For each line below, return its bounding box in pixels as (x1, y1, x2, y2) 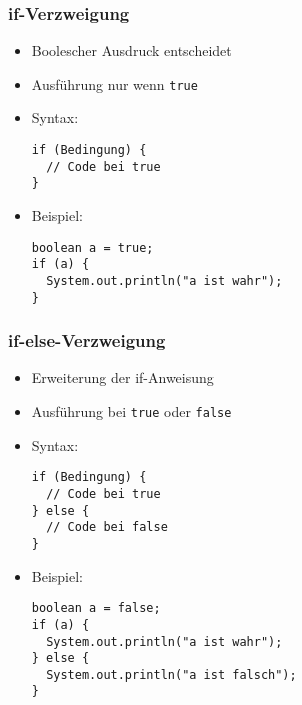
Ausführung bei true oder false (31, 401, 232, 422)
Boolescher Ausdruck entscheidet (31, 40, 232, 61)
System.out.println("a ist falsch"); (46, 667, 297, 682)
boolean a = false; (31, 601, 161, 616)
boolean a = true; (31, 240, 154, 255)
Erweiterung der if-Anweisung (31, 367, 214, 388)
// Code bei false (46, 520, 168, 535)
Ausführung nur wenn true (31, 73, 198, 94)
